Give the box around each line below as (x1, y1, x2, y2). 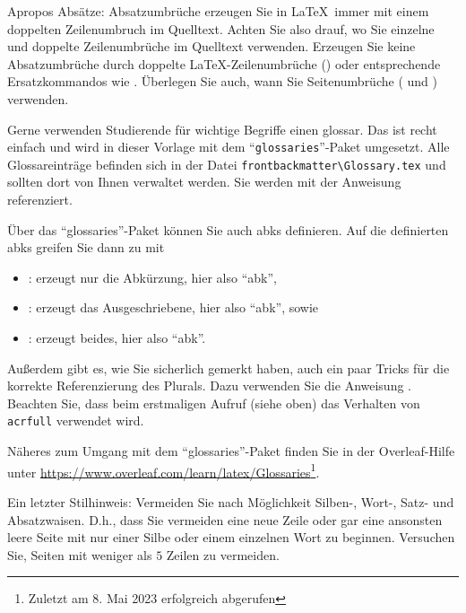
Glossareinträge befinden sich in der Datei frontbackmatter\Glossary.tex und (7, 154, 446, 173)
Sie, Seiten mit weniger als (7, 545, 152, 564)
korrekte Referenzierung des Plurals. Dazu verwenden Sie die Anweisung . (7, 376, 411, 395)
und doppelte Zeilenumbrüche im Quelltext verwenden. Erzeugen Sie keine (7, 37, 416, 56)
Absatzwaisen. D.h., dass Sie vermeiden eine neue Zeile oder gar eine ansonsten (7, 510, 443, 529)
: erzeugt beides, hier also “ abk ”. (28, 328, 206, 347)
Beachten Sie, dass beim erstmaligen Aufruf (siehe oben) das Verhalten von (7, 393, 420, 412)
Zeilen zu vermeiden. (166, 545, 280, 564)
